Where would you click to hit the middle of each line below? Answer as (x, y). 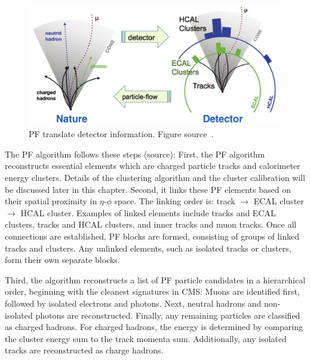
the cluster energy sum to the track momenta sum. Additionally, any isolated (146, 338)
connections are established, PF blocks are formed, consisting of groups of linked (152, 236)
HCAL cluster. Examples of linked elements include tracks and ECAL (148, 212)
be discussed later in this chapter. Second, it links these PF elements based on (148, 189)
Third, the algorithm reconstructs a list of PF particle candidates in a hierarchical (155, 279)
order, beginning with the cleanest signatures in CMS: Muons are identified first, (152, 291)
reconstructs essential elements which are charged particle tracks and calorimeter (153, 166)
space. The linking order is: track (175, 201)
